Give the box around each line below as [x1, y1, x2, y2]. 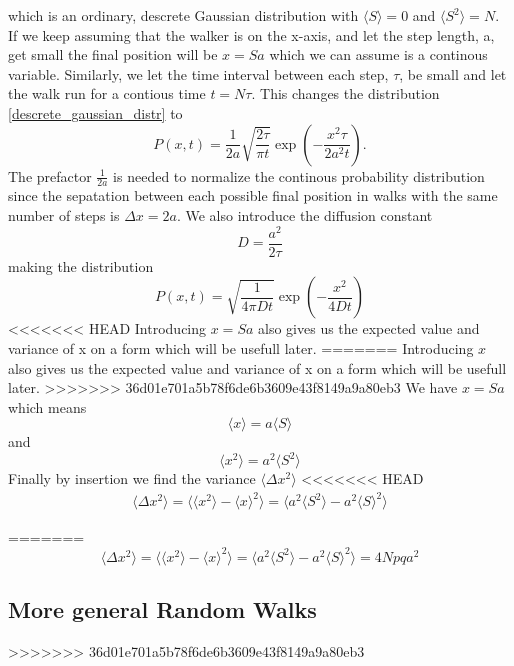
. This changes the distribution [251, 83, 440, 104]
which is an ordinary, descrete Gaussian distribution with [8, 5, 359, 25]
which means [8, 396, 87, 417]
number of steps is [8, 204, 120, 225]
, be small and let [399, 63, 507, 84]
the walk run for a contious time [8, 83, 206, 104]
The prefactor [8, 165, 92, 186]
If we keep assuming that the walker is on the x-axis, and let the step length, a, [8, 24, 495, 45]
